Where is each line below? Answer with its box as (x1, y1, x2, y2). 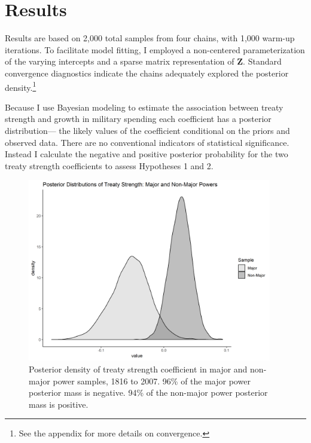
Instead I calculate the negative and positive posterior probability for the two (5, 148, 288, 160)
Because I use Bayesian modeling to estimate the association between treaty (5, 100, 283, 113)
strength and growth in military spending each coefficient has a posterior (5, 112, 272, 125)
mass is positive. (29, 398, 89, 410)
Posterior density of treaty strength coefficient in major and (29, 363, 248, 375)
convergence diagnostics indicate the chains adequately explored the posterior (5, 66, 289, 79)
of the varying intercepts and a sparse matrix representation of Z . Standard (5, 55, 282, 68)
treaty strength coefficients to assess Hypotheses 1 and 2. (5, 159, 214, 172)
